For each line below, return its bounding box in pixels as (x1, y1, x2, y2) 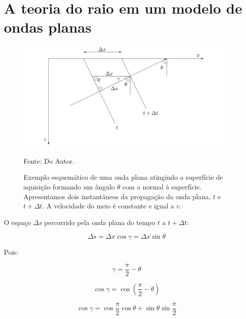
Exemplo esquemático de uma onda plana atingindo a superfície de (23, 172, 223, 182)
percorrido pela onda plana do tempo (44, 217, 155, 227)
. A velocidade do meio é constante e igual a (42, 201, 174, 211)
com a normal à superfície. (122, 181, 202, 191)
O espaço (4, 217, 31, 227)
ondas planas (4, 17, 92, 37)
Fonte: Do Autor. (23, 155, 75, 166)
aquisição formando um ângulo (23, 181, 115, 191)
